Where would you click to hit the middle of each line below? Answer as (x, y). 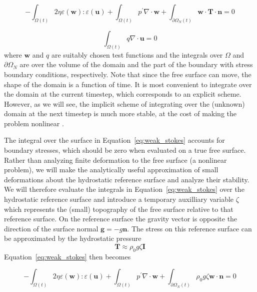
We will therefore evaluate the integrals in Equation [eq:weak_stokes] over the (124, 189)
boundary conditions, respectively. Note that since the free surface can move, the (128, 74)
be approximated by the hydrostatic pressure (73, 238)
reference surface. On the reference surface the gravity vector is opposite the (121, 219)
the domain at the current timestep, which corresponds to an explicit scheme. (123, 94)
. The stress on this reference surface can (189, 228)
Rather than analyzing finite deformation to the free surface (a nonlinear (115, 160)
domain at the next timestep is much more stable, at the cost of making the (120, 113)
